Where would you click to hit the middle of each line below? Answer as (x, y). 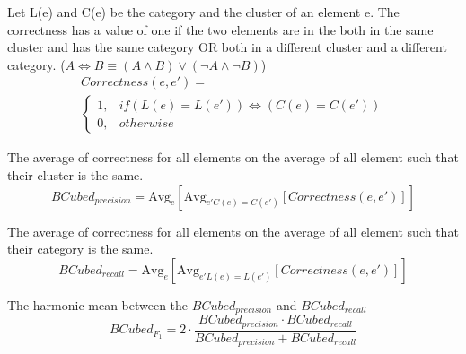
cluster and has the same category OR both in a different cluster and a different (227, 47)
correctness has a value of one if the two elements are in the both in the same (220, 29)
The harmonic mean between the (98, 304)
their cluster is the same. (75, 175)
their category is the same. (80, 249)
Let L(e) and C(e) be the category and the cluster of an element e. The (203, 12)
